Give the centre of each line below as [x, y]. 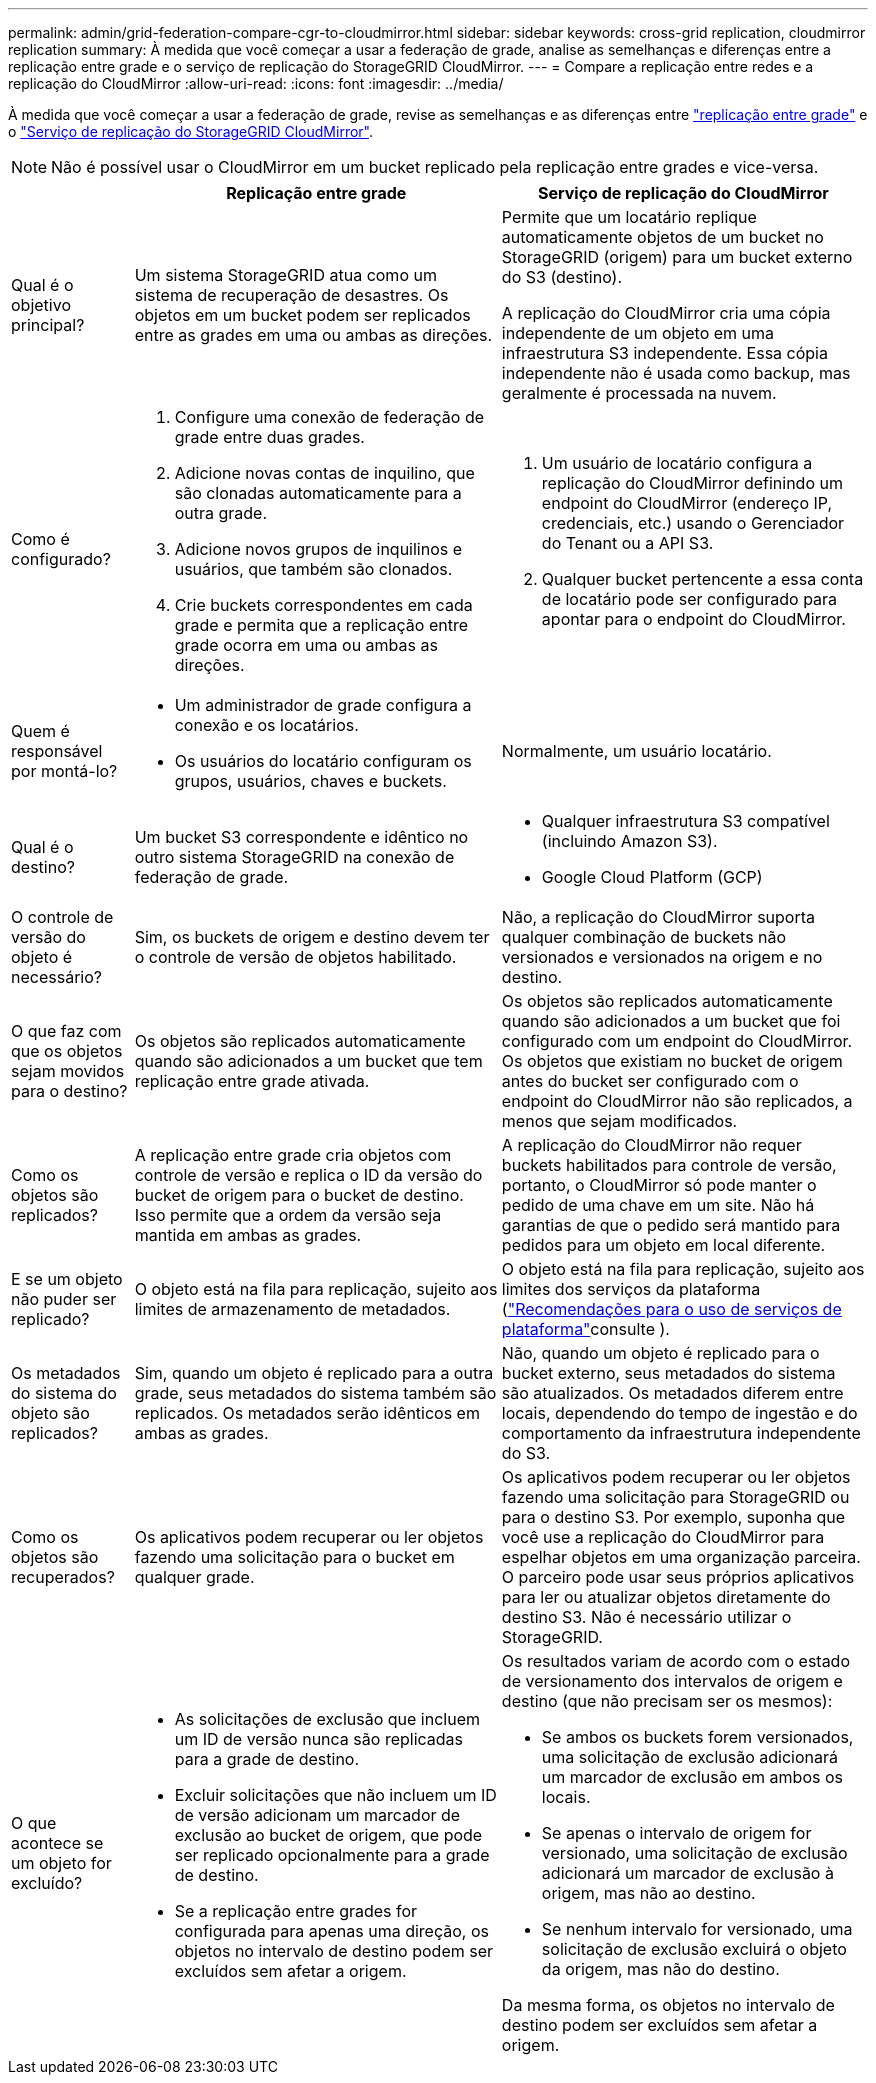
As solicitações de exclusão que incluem [327, 1719]
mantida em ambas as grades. [248, 1235]
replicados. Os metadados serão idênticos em [307, 1413]
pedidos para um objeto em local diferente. [663, 1245]
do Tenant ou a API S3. [627, 543]
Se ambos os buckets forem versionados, [697, 1737]
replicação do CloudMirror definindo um [692, 483]
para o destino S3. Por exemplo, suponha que [673, 1517]
